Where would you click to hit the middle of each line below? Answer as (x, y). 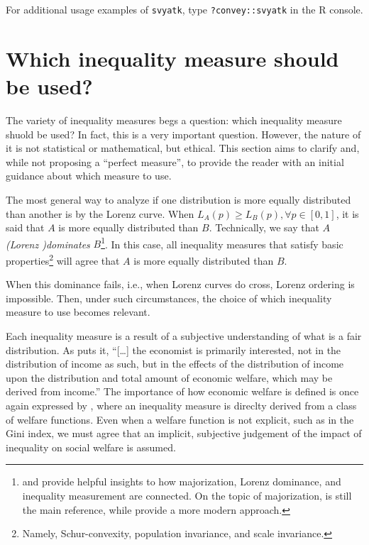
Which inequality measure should (172, 58)
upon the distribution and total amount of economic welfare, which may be (169, 377)
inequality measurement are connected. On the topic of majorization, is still (187, 495)
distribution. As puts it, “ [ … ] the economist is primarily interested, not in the (174, 349)
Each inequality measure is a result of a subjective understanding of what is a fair (184, 336)
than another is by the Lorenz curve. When (100, 213)
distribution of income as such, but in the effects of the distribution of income (175, 364)
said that (25, 227)
